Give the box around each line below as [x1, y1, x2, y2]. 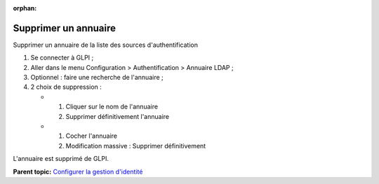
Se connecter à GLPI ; [30, 53, 94, 62]
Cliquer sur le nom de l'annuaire [65, 102, 158, 111]
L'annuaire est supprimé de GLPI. [13, 155, 109, 163]
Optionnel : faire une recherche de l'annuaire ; [30, 73, 164, 82]
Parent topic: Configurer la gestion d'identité [13, 167, 143, 176]
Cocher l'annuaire [65, 132, 117, 140]
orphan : [13, 4, 37, 12]
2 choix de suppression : [30, 83, 102, 91]
